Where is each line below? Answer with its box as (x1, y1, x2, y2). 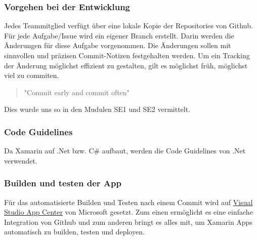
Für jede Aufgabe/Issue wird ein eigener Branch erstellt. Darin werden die (4, 30, 234, 41)
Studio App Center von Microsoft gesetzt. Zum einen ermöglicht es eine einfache (4, 207, 253, 217)
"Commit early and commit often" (24, 87, 130, 97)
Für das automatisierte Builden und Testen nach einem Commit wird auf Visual (4, 196, 253, 207)
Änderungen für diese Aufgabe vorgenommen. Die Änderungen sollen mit (4, 40, 231, 51)
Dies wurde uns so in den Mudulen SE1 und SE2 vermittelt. (4, 104, 191, 114)
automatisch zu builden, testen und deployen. (4, 226, 145, 237)
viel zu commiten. (4, 70, 59, 81)
